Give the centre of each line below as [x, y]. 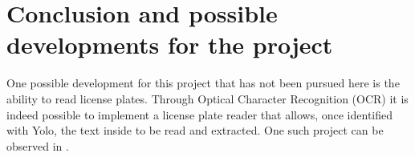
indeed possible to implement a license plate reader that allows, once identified [200, 114]
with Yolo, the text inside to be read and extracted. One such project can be [195, 130]
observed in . [38, 145]
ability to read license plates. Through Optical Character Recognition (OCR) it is [207, 98]
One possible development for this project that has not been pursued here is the [203, 83]
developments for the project [170, 44]
